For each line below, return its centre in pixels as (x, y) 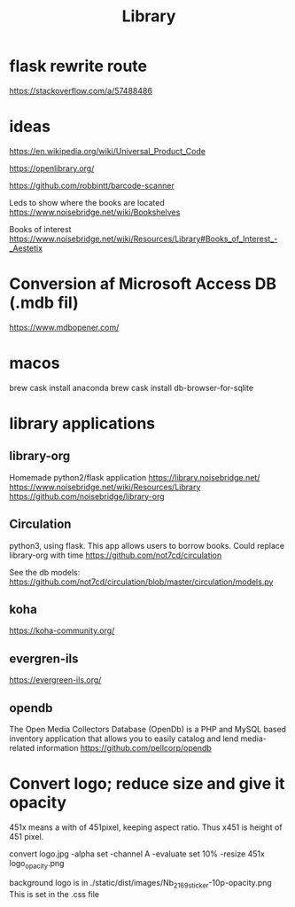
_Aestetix (26, 248)
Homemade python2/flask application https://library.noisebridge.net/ (135, 477)
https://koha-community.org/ (62, 630)
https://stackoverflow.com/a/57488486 (81, 90)
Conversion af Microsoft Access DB (143, 284)
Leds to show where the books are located (87, 202)
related (22, 748)
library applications (82, 423)
